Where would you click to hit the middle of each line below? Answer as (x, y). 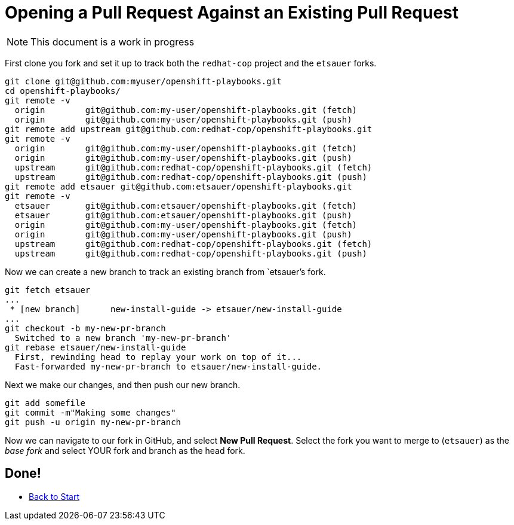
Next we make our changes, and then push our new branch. (123, 384)
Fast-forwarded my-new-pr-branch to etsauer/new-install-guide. (168, 366)
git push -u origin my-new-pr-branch (93, 422)
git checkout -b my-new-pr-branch (85, 328)
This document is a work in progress (113, 42)
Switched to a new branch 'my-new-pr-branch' (123, 338)
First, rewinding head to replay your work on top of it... (158, 357)
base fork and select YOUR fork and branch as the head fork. (125, 450)
